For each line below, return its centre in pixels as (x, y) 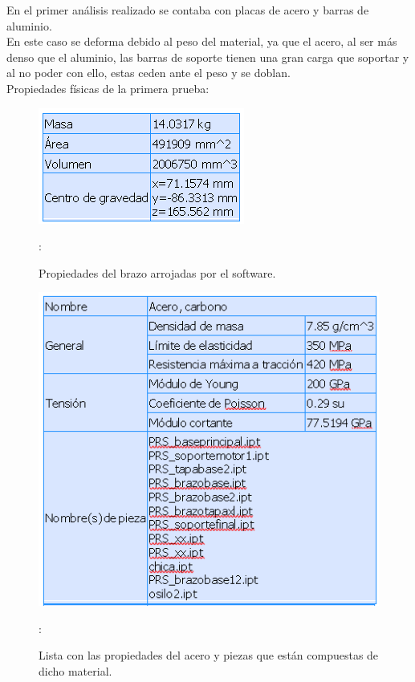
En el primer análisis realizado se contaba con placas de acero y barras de (188, 10)
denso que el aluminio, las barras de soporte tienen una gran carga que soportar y (208, 57)
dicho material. (75, 671)
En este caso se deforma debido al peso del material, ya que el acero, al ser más (202, 41)
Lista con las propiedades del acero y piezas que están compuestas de (209, 655)
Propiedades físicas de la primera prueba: (108, 88)
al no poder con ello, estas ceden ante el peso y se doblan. (149, 73)
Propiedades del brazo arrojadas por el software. (157, 272)
